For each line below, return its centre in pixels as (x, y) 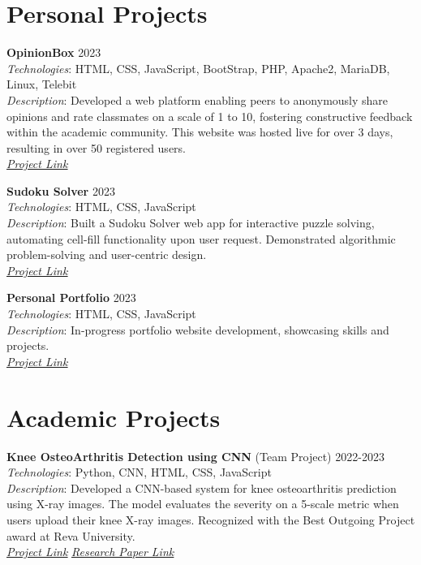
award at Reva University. (71, 535)
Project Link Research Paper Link (90, 552)
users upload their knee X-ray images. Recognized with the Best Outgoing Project (211, 519)
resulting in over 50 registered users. (96, 147)
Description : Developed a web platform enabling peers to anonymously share (198, 99)
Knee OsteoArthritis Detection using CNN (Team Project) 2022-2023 (195, 456)
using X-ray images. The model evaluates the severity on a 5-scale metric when (203, 504)
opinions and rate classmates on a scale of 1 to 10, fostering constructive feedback (210, 116)
